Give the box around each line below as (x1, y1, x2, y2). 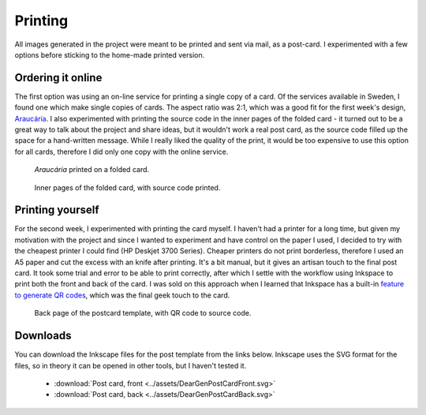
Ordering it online (14, 71, 103, 84)
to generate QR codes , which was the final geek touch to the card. (14, 290, 230, 300)
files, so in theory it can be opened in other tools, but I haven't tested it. (14, 361, 247, 370)
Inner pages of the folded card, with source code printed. (34, 182, 221, 193)
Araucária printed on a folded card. (34, 165, 150, 174)
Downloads (14, 329, 72, 342)
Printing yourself (14, 204, 99, 217)
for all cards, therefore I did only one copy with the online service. (14, 147, 229, 156)
